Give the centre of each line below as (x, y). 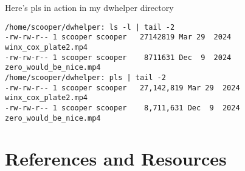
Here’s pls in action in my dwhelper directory (89, 7)
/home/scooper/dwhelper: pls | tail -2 (85, 77)
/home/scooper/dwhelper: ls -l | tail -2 (90, 27)
